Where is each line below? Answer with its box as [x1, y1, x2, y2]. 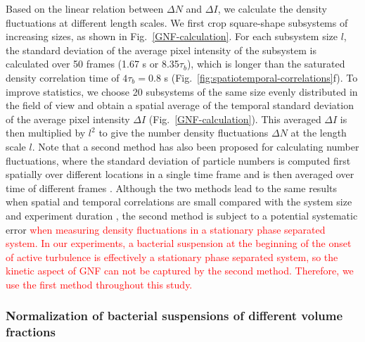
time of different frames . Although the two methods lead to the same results [6, 180, 338, 195]
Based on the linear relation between [6, 1, 164, 15]
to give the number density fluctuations [98, 125, 269, 140]
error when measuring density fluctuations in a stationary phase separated [6, 222, 326, 236]
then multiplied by [6, 125, 86, 140]
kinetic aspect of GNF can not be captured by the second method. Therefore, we [6, 263, 354, 278]
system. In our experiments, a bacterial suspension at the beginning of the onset [6, 236, 352, 251]
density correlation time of [6, 70, 120, 84]
